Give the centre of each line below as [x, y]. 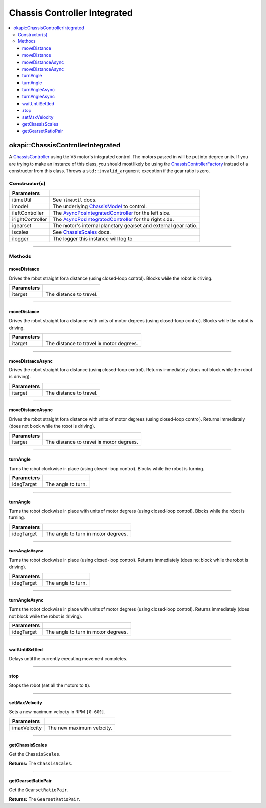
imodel [20, 206]
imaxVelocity [27, 728]
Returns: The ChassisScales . [41, 763]
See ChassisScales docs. [82, 232]
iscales [20, 232]
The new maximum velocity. [80, 728]
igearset [22, 226]
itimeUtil [22, 200]
